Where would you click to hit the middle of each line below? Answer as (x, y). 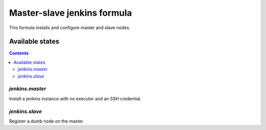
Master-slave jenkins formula (71, 13)
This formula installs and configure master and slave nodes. (70, 28)
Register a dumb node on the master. (47, 121)
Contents (19, 53)
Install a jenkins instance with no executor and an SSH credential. (75, 98)
